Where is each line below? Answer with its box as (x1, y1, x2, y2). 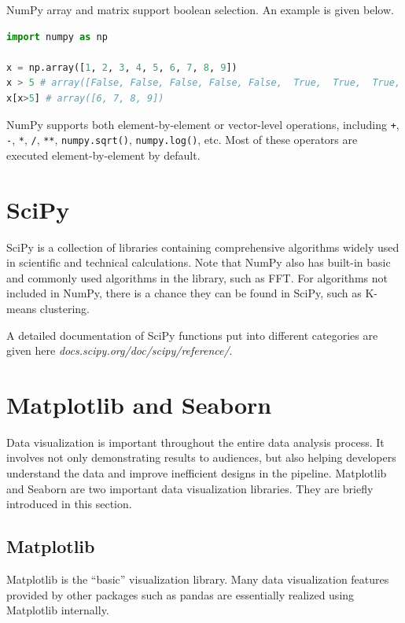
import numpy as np (6, 31, 108, 42)
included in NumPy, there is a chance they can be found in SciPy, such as (6, 285, 362, 301)
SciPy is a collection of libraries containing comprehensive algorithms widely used (6, 238, 399, 255)
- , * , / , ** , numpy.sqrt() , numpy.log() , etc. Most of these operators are (6, 131, 358, 148)
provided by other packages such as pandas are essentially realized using (6, 586, 355, 603)
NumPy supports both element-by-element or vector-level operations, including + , (6, 116, 399, 132)
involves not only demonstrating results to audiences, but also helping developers (6, 449, 396, 466)
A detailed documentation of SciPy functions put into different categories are (6, 326, 378, 343)
